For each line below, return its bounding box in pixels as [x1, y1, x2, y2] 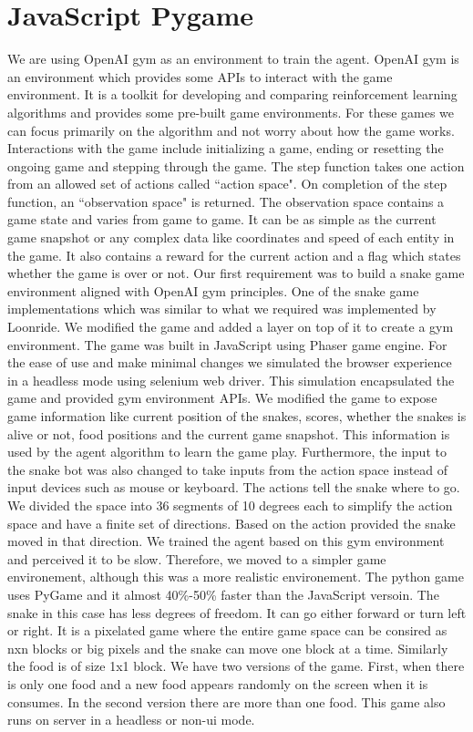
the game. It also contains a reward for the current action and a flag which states [7, 245, 461, 264]
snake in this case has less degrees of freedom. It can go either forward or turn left [7, 603, 467, 622]
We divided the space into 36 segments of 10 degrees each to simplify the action [7, 495, 453, 514]
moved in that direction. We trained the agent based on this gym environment [7, 531, 445, 551]
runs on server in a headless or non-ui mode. [7, 710, 255, 729]
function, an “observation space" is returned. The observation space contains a [7, 191, 445, 211]
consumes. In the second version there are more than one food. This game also [7, 692, 446, 711]
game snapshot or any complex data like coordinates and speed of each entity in [7, 228, 455, 247]
